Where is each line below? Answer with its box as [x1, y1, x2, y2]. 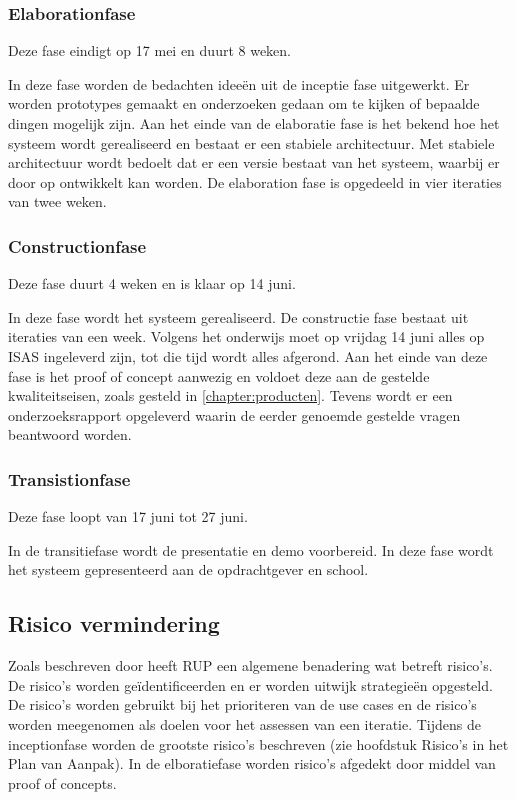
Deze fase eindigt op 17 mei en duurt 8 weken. [8, 40, 291, 61]
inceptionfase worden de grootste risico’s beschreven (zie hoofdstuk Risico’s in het [8, 733, 509, 754]
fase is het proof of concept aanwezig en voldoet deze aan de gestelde [8, 365, 430, 386]
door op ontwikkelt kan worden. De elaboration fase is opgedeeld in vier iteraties [8, 171, 502, 192]
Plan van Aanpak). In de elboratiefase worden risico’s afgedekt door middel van [8, 753, 496, 774]
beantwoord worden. [8, 424, 132, 445]
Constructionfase [8, 233, 147, 258]
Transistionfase [8, 466, 131, 491]
